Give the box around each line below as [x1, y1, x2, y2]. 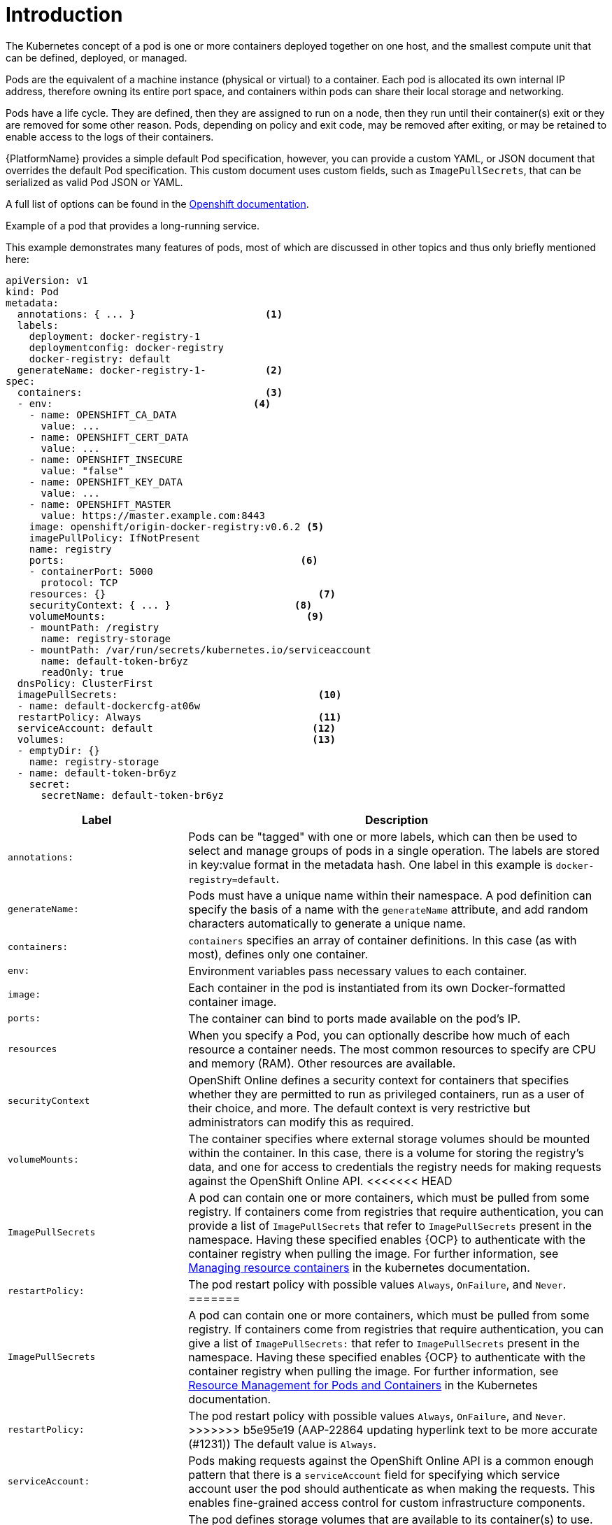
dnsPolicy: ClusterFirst [17, 677, 153, 689]
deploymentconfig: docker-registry [29, 341, 224, 353]
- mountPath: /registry [29, 621, 159, 633]
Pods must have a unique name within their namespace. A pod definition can [188, 888, 592, 902]
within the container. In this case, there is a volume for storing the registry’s [188, 1145, 584, 1160]
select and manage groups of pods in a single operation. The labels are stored [188, 843, 599, 858]
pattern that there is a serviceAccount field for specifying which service [188, 1467, 560, 1482]
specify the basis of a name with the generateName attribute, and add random [188, 902, 588, 916]
